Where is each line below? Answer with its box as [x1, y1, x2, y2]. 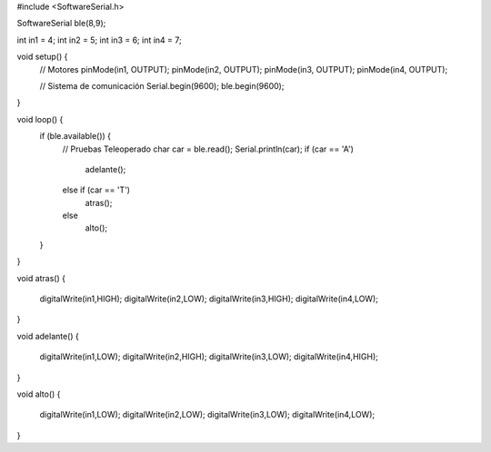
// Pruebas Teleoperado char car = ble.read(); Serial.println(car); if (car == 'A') [62, 143, 355, 154]
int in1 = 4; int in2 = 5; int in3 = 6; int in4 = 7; [16, 34, 182, 45]
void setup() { [16, 51, 68, 63]
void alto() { [16, 388, 61, 399]
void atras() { [16, 272, 65, 283]
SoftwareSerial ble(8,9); [16, 18, 106, 29]
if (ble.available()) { [39, 131, 112, 142]
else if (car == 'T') [62, 184, 131, 195]
